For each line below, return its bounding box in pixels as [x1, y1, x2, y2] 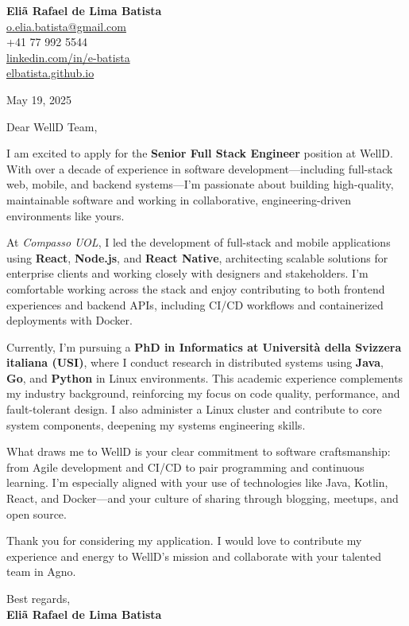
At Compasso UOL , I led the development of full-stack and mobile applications [6, 234, 391, 251]
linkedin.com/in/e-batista [6, 49, 130, 65]
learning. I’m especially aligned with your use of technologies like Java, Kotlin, [6, 474, 388, 491]
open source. [6, 505, 67, 522]
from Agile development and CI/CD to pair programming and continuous [6, 458, 365, 475]
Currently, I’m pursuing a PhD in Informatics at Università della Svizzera [6, 338, 402, 355]
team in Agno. [6, 563, 76, 580]
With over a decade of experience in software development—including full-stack [6, 160, 393, 177]
